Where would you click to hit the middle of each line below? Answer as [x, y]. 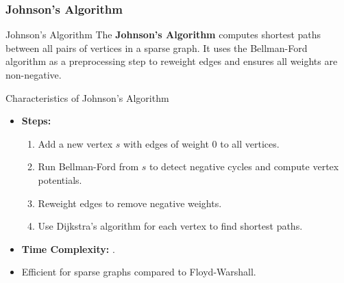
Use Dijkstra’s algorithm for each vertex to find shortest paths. [170, 226]
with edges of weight [166, 143]
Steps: [36, 121]
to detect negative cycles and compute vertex [244, 166]
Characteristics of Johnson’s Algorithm [87, 97]
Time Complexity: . [68, 248]
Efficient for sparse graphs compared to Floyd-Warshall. [139, 272]
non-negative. [34, 75]
